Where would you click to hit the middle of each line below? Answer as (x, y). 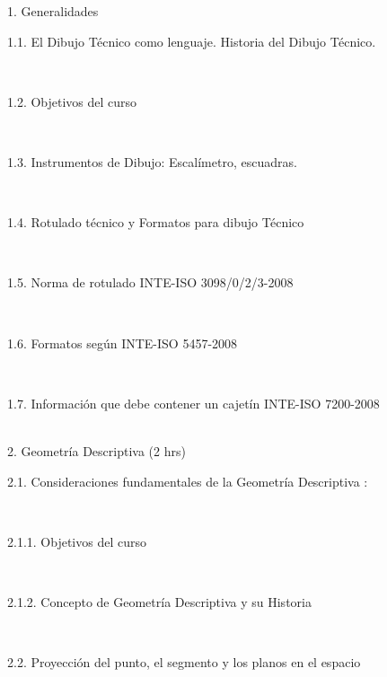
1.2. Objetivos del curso (72, 101)
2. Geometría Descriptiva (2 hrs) (97, 450)
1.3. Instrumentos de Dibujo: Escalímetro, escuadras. (152, 161)
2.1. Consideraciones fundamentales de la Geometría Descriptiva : (188, 481)
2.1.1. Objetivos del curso (77, 541)
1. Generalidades (53, 11)
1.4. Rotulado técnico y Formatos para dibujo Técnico (156, 222)
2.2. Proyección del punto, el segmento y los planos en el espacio (184, 662)
